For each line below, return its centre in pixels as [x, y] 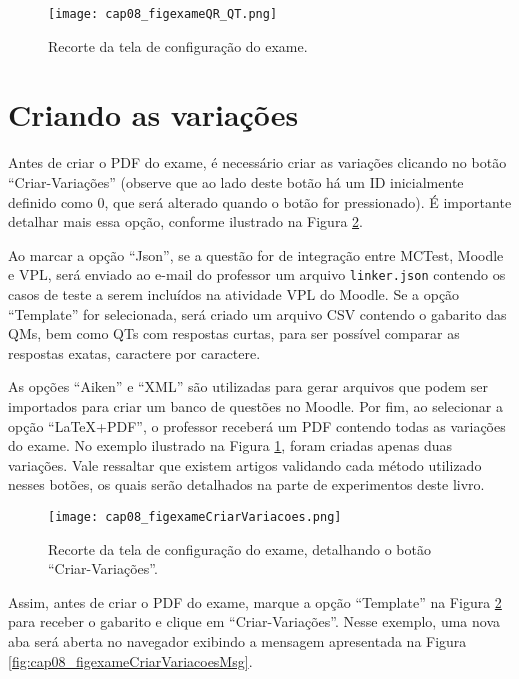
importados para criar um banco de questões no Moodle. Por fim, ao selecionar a [256, 405]
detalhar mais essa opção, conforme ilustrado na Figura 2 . [185, 221]
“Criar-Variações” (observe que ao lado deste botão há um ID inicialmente [236, 181]
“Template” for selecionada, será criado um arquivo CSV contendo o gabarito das [257, 313]
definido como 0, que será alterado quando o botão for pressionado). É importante [260, 201]
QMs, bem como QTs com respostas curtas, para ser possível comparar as [234, 333]
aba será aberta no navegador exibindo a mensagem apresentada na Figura [237, 640]
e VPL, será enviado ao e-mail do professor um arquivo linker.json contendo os [257, 274]
